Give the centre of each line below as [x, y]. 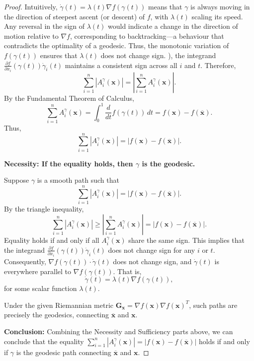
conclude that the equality [44, 341]
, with [159, 16]
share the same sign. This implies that [187, 240]
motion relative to [31, 36]
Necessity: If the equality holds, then [69, 163]
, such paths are [213, 305]
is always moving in [220, 6]
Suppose [17, 180]
